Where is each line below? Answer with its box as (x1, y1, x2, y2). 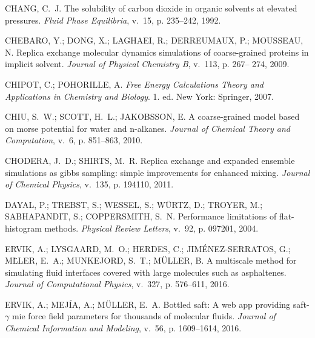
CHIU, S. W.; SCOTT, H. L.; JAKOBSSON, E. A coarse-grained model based (5, 110, 300, 123)
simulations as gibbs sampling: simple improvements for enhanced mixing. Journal (5, 166, 310, 178)
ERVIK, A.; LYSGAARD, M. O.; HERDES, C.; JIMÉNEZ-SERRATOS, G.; (5, 242, 291, 255)
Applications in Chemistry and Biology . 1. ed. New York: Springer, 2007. (5, 89, 274, 102)
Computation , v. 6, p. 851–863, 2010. (5, 134, 143, 146)
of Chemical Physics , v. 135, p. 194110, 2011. (5, 178, 174, 190)
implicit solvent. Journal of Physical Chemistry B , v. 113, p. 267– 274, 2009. (5, 57, 290, 70)
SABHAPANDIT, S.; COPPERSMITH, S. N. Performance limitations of (5, 210, 277, 223)
